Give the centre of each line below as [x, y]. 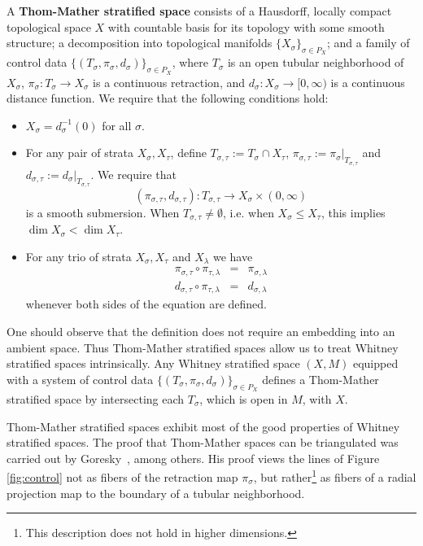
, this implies [353, 212]
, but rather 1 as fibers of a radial [335, 476]
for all [117, 125]
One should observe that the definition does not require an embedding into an [201, 331]
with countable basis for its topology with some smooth [246, 26]
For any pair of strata [80, 153]
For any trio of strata [78, 256]
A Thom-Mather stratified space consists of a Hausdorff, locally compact [199, 11]
